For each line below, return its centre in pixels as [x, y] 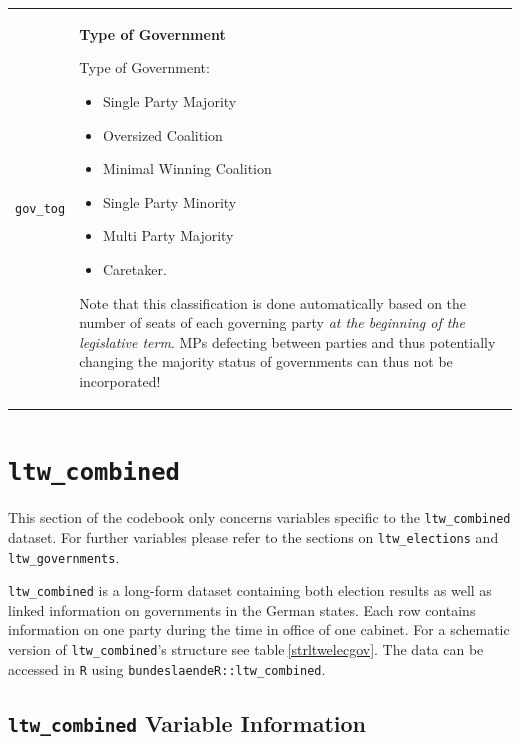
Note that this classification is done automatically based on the [273, 302]
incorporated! [120, 380]
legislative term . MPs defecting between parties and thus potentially [287, 341]
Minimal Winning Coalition [187, 168]
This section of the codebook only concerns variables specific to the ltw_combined [259, 517]
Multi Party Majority [168, 235]
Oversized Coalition [162, 134]
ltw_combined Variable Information [187, 722]
